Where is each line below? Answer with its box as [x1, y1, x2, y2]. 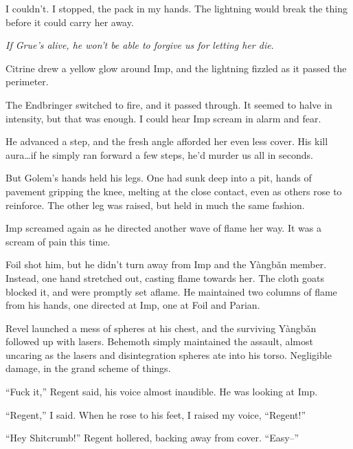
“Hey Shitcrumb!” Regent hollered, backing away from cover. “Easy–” [5, 430, 299, 445]
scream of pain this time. [5, 234, 111, 248]
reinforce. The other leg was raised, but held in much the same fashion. [5, 197, 305, 212]
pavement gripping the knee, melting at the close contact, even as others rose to [5, 184, 342, 198]
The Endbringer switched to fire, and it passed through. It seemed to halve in [5, 97, 332, 111]
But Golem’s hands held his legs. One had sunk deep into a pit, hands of [5, 171, 312, 185]
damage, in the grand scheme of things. [5, 361, 171, 375]
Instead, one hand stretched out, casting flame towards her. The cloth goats [5, 270, 325, 285]
